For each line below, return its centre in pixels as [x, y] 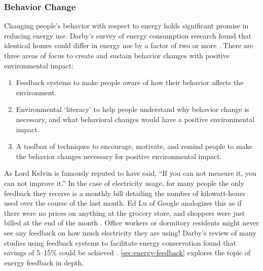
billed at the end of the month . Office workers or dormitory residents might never [131, 223]
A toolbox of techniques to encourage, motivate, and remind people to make [134, 146]
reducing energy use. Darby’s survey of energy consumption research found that [128, 35]
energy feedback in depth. [44, 262]
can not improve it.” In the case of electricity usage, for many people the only [124, 183]
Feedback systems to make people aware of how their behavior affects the [130, 82]
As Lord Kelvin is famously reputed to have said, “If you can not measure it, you [130, 173]
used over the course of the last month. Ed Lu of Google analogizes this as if [123, 203]
